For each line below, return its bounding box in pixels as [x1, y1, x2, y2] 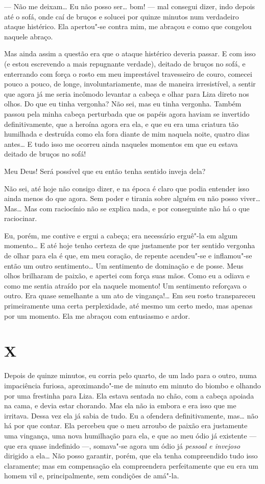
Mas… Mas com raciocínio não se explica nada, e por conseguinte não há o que [4, 203, 250, 213]
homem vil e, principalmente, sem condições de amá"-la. [4, 470, 179, 481]
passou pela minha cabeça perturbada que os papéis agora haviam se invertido [4, 108, 250, 119]
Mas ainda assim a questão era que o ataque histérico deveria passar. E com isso [4, 48, 256, 59]
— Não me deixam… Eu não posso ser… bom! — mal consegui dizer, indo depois [4, 1, 255, 11]
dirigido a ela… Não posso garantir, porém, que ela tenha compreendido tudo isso [4, 450, 258, 461]
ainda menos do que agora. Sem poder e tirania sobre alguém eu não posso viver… [4, 193, 260, 204]
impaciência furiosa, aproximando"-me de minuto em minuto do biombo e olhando [4, 380, 261, 390]
